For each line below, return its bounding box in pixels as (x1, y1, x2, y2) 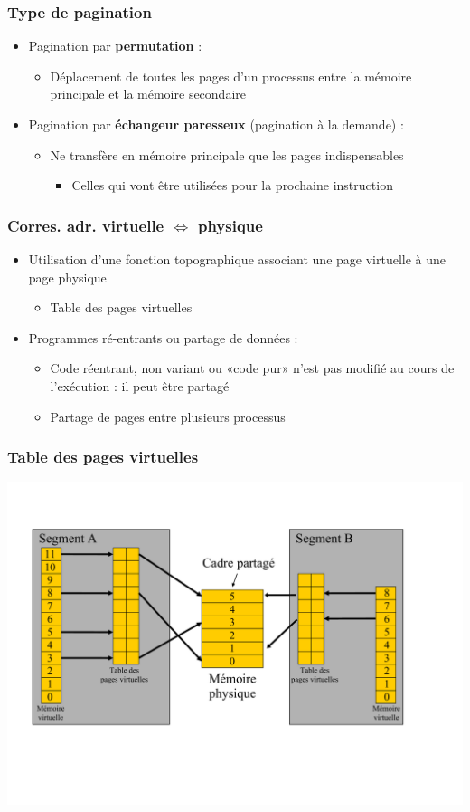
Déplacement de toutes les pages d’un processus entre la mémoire (50, 66, 412, 85)
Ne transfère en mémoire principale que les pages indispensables (50, 145, 404, 164)
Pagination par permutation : (28, 36, 202, 55)
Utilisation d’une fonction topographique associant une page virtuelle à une (28, 250, 446, 268)
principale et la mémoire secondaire (50, 84, 246, 103)
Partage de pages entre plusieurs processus (50, 406, 286, 425)
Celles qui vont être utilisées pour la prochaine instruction (71, 176, 393, 195)
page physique (28, 267, 107, 286)
